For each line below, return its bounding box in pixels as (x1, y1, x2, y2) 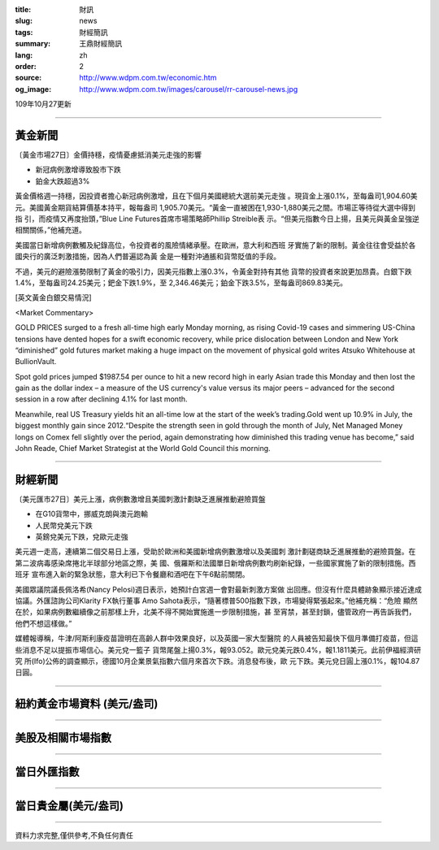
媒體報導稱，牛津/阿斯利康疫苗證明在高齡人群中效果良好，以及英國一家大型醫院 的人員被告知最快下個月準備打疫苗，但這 (15, 634, 419, 644)
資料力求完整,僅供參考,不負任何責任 (15, 830, 134, 840)
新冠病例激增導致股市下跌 (35, 165, 121, 175)
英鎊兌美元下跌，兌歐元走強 (35, 532, 128, 542)
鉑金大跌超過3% (35, 176, 90, 186)
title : (15, 5, 32, 14)
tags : (15, 27, 33, 37)
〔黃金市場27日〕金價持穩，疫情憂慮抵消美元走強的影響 (15, 150, 202, 160)
